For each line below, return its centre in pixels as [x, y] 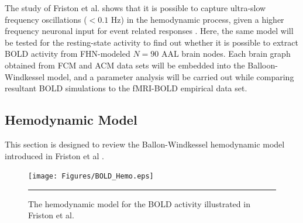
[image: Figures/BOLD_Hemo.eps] [91, 176]
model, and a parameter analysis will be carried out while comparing [171, 76]
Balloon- [263, 65]
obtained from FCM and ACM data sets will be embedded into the [125, 65]
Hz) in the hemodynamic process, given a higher [197, 19]
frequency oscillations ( [46, 19]
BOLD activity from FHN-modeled [68, 54]
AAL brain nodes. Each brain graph [226, 54]
